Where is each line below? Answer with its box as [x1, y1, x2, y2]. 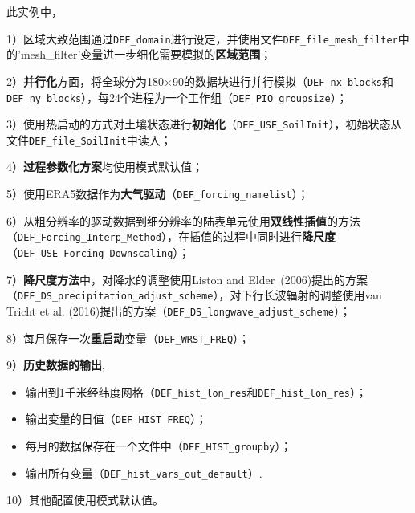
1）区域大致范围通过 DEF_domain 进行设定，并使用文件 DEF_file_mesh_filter [6, 30, 398, 47]
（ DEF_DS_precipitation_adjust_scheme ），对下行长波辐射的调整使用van [6, 287, 382, 303]
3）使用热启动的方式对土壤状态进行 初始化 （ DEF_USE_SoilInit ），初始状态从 [6, 116, 402, 132]
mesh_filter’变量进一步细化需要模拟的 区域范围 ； [20, 46, 272, 63]
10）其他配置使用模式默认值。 [6, 491, 164, 508]
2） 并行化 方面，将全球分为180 [6, 72, 164, 89]
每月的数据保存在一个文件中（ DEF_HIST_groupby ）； [25, 438, 292, 454]
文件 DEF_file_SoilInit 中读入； [6, 131, 172, 148]
